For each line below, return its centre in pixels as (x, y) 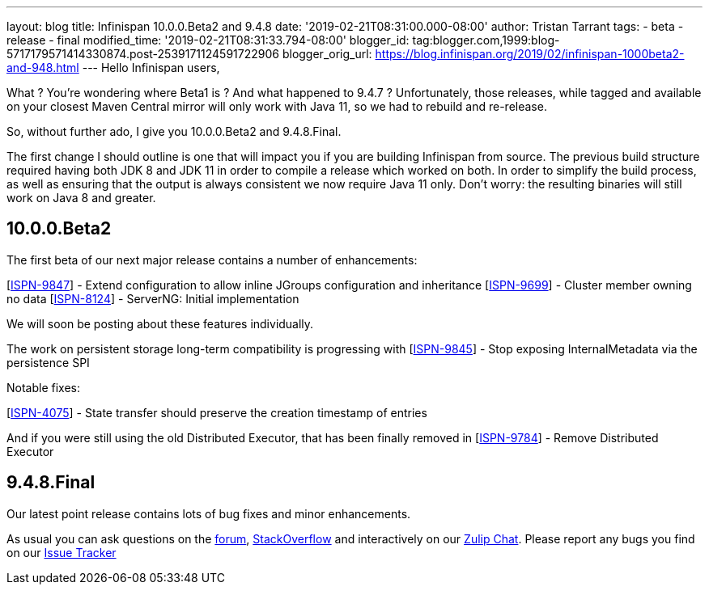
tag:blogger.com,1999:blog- (486, 40)
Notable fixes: (43, 387)
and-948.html (43, 68)
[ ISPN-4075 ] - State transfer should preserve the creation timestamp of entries (217, 412)
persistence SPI (48, 362)
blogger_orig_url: (327, 54)
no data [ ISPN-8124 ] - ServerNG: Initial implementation (153, 298)
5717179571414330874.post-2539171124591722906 (143, 54)
